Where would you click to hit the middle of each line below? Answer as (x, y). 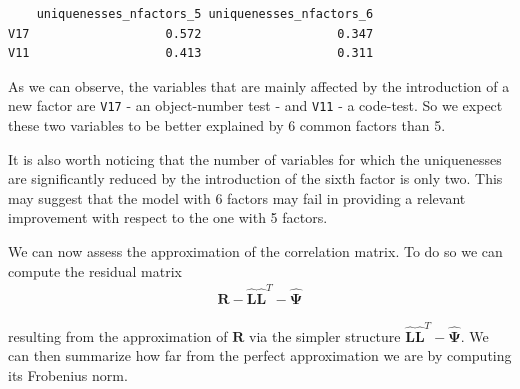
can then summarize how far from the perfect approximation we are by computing (260, 355)
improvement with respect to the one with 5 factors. (168, 217)
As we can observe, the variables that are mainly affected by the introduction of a (259, 85)
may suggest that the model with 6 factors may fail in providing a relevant (237, 197)
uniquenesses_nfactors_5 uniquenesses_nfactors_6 (205, 14)
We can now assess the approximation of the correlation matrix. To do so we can (255, 251)
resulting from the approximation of (118, 335)
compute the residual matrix (95, 270)
